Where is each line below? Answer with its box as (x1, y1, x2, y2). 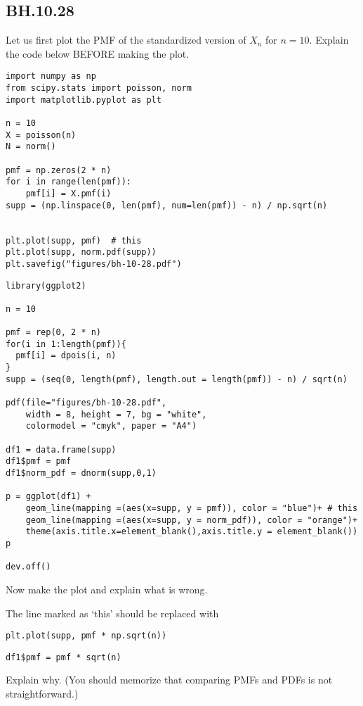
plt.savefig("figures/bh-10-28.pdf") (6, 258, 182, 269)
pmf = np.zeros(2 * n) (6, 165, 112, 175)
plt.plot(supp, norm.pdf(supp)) (6, 247, 157, 258)
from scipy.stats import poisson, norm (6, 83, 192, 94)
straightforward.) (6, 686, 79, 701)
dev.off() (6, 562, 51, 572)
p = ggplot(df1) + (6, 491, 91, 502)
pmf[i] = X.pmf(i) (25, 188, 112, 198)
